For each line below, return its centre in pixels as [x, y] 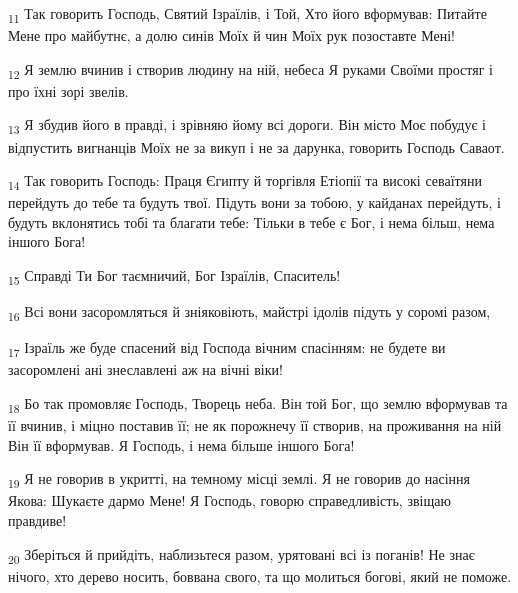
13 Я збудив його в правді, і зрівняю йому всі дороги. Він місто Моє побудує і [247, 126]
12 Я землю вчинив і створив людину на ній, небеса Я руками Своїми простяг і [250, 70]
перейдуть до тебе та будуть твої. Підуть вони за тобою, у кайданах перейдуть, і [254, 202]
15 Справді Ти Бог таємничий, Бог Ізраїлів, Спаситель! [174, 276]
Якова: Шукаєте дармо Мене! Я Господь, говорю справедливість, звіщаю [229, 500]
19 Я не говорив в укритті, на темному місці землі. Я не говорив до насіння [239, 480]
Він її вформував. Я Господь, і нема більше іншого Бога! [181, 444]
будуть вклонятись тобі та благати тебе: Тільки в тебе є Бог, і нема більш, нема [251, 221]
